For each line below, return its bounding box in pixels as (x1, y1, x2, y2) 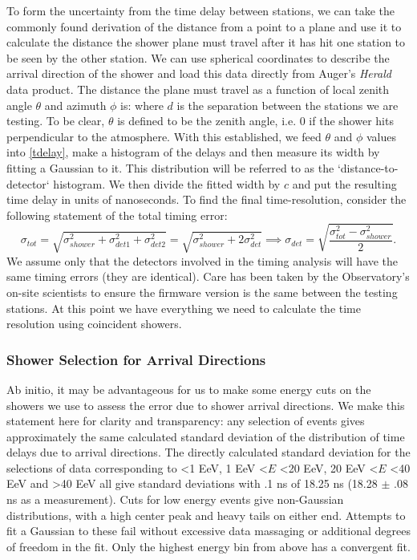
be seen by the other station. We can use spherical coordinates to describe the (6, 49, 390, 66)
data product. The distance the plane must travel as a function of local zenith (6, 80, 390, 97)
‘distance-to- (337, 159, 399, 176)
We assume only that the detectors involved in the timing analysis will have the (6, 252, 399, 269)
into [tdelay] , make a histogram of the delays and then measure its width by (6, 144, 380, 160)
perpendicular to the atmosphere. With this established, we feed (6, 128, 322, 144)
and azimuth (44, 96, 107, 113)
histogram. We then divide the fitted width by (53, 175, 281, 192)
